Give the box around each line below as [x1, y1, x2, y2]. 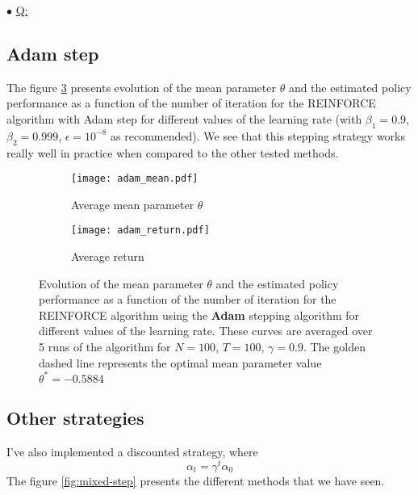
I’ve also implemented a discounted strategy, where [6, 443, 258, 459]
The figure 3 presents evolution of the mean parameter [6, 78, 276, 95]
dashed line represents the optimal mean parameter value [39, 354, 322, 371]
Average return [71, 248, 144, 265]
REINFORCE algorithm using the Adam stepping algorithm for [39, 306, 360, 323]
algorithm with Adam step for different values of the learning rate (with [6, 110, 362, 127]
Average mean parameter [71, 195, 194, 212]
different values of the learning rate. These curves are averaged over [39, 322, 373, 339]
